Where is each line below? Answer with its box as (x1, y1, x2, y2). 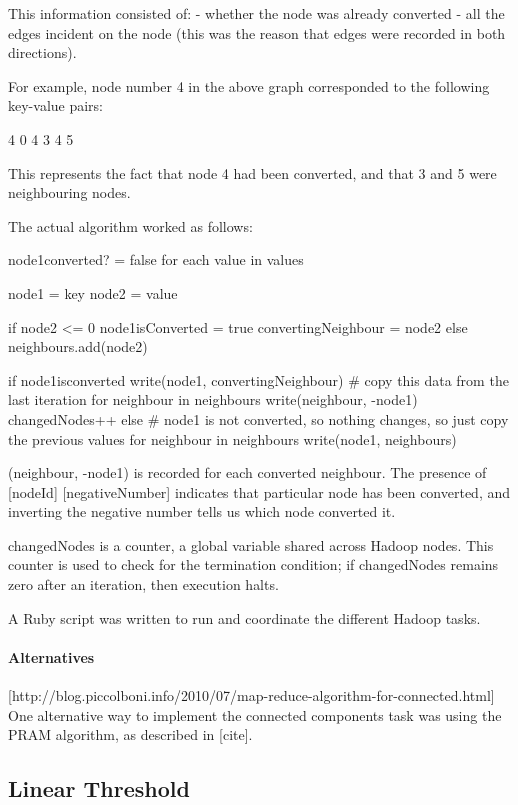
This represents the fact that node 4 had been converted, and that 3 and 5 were (8, 162, 497, 183)
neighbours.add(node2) (8, 336, 148, 357)
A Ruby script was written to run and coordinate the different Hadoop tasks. (8, 607, 481, 628)
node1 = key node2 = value (8, 282, 178, 303)
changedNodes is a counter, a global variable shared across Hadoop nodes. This (8, 534, 494, 555)
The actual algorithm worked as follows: (8, 215, 253, 236)
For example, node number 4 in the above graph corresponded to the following (8, 75, 490, 96)
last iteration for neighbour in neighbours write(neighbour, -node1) (8, 389, 418, 410)
